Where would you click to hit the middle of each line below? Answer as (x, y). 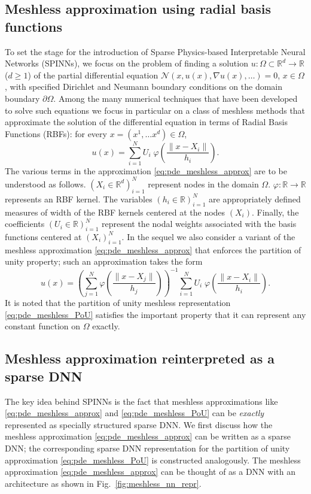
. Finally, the (275, 212)
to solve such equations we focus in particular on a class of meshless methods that (155, 110)
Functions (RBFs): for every (56, 133)
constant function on (43, 326)
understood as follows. (45, 184)
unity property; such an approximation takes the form (104, 261)
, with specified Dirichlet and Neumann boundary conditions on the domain (144, 87)
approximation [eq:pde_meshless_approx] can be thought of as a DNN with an (150, 472)
